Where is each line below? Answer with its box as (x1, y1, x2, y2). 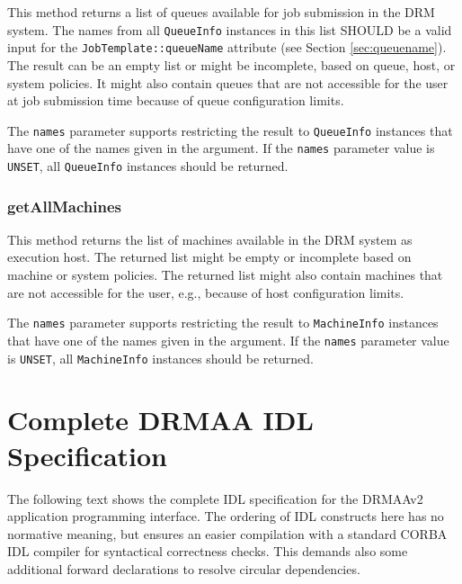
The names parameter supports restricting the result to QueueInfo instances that (7, 121, 453, 139)
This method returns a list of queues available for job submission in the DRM (7, 3, 435, 21)
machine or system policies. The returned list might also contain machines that (7, 265, 443, 284)
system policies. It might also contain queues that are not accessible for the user (7, 73, 449, 92)
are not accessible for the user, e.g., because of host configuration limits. (7, 283, 404, 301)
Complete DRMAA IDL (7, 401, 314, 438)
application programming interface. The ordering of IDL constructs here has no (7, 507, 444, 526)
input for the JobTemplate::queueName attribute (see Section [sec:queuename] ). (7, 38, 447, 57)
